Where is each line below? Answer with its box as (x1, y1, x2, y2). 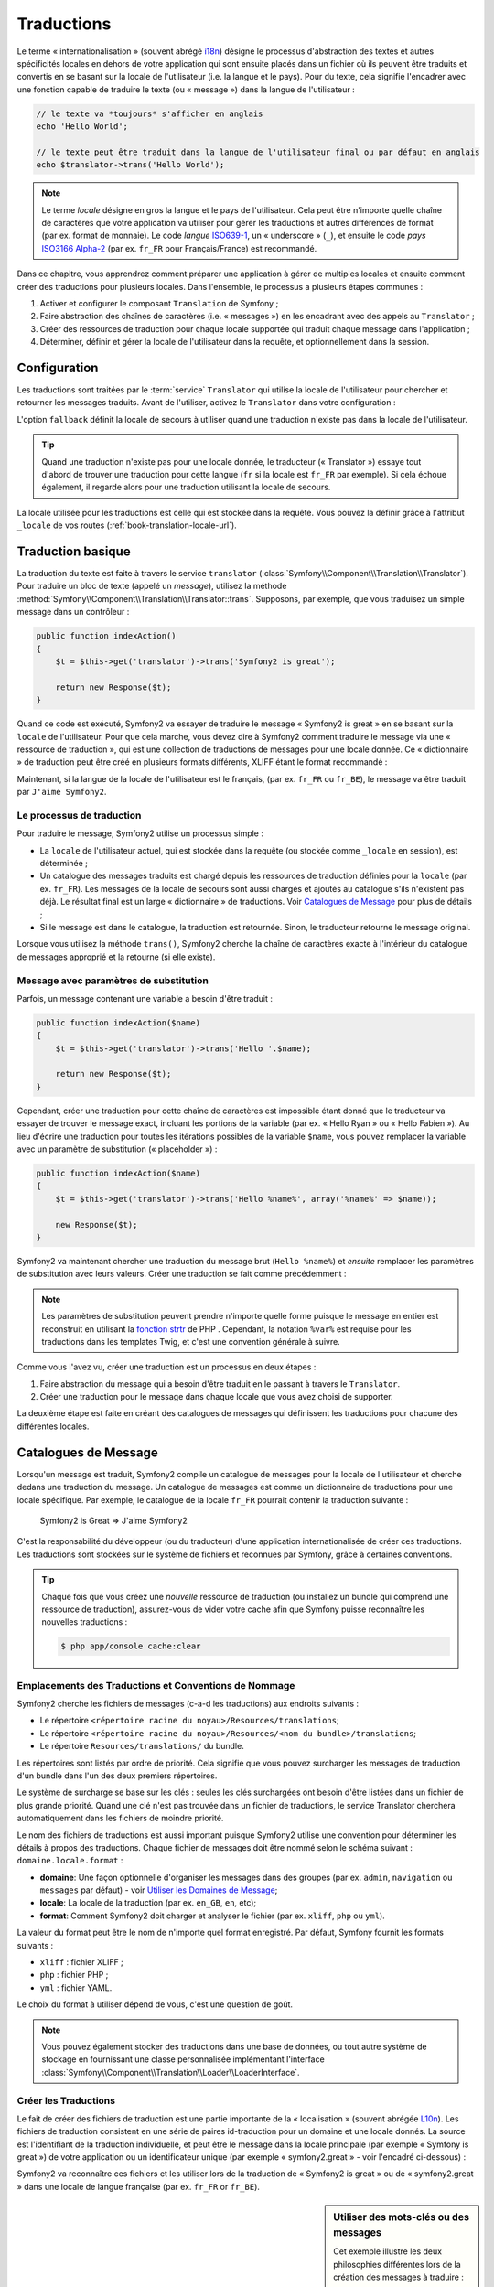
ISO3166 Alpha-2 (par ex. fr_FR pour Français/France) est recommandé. (41, 242, 317, 253)
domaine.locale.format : (16, 1855, 123, 1866)
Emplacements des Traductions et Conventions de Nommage (16, 1679, 295, 1691)
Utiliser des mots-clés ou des (333, 2211, 470, 2224)
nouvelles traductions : (41, 1616, 128, 1627)
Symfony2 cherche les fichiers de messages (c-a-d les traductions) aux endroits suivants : (16, 1698, 360, 1709)
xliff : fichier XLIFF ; (39, 1957, 123, 1968)
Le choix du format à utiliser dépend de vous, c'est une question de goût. (16, 1999, 293, 2010)
